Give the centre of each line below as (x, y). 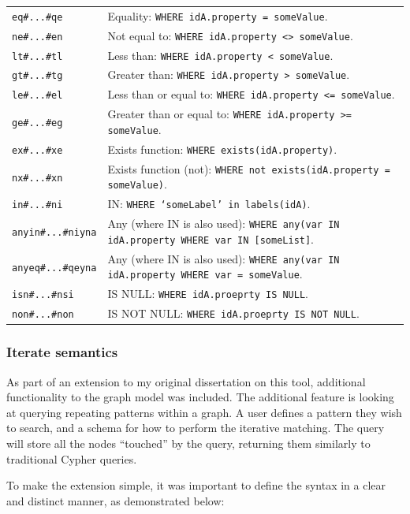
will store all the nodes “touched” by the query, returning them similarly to (188, 443)
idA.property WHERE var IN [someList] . (211, 238)
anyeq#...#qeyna (54, 268)
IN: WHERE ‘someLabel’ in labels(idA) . (209, 204)
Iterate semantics (62, 352)
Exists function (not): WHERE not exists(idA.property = (249, 168)
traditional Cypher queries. (72, 458)
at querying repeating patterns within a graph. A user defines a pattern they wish (204, 412)
